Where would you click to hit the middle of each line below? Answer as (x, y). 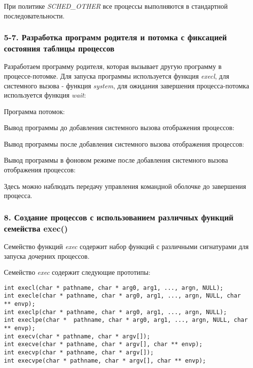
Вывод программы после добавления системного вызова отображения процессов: (124, 143)
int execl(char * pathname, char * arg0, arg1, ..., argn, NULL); (114, 288)
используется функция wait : (45, 95)
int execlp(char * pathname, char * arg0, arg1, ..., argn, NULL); (116, 312)
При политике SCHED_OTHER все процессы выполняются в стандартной (116, 6)
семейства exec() (36, 228)
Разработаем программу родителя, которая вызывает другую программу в (113, 66)
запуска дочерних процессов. (47, 256)
